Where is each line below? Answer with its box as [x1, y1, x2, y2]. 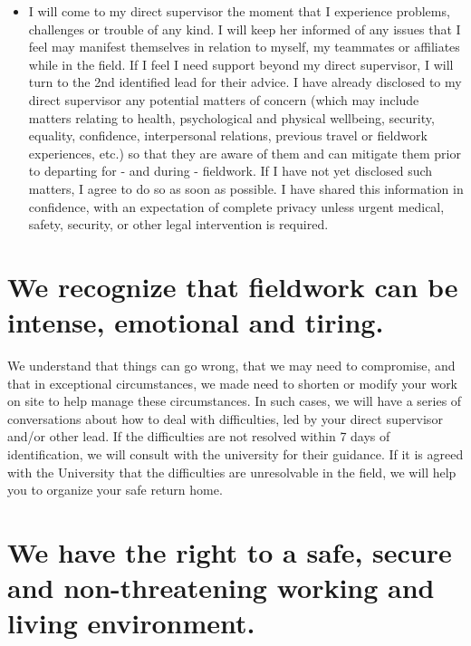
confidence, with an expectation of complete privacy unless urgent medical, [28, 197, 445, 216]
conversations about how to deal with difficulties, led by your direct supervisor [7, 409, 443, 428]
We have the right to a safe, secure [7, 533, 452, 570]
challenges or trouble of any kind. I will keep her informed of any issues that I [28, 19, 461, 38]
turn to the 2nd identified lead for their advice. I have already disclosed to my [28, 72, 462, 92]
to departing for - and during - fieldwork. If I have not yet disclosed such [28, 161, 433, 180]
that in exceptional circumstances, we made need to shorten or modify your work [7, 373, 458, 392]
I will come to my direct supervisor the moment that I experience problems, [28, 2, 450, 20]
